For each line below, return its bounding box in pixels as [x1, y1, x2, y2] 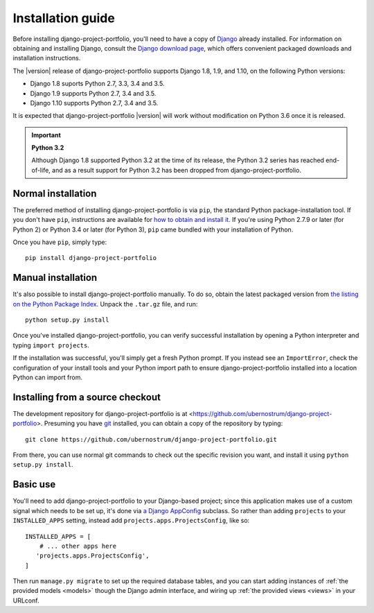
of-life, [31, 166, 51, 174]
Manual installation [12, 272, 98, 284]
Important [31, 130, 62, 139]
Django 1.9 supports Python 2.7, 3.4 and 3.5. [30, 89, 157, 97]
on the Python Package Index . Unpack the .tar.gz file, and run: [12, 300, 198, 308]
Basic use [12, 478, 56, 490]
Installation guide [12, 10, 116, 26]
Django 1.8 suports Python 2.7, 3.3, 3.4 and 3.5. [30, 80, 165, 88]
